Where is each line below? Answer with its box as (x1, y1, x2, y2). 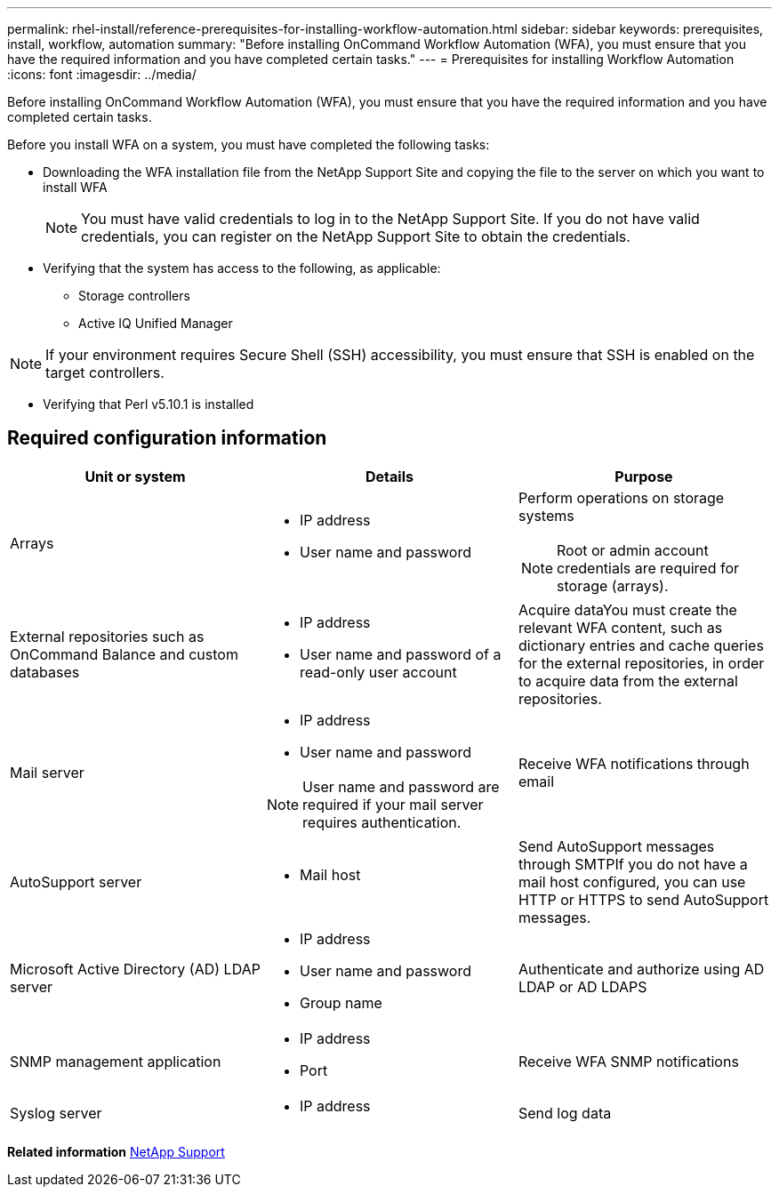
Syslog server (10, 1103, 102, 1122)
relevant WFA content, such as (518, 618, 723, 637)
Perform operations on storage (518, 488, 725, 507)
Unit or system (84, 467, 186, 485)
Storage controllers (78, 288, 190, 303)
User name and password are (302, 777, 500, 796)
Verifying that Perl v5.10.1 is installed (43, 397, 254, 412)
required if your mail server (302, 795, 484, 813)
